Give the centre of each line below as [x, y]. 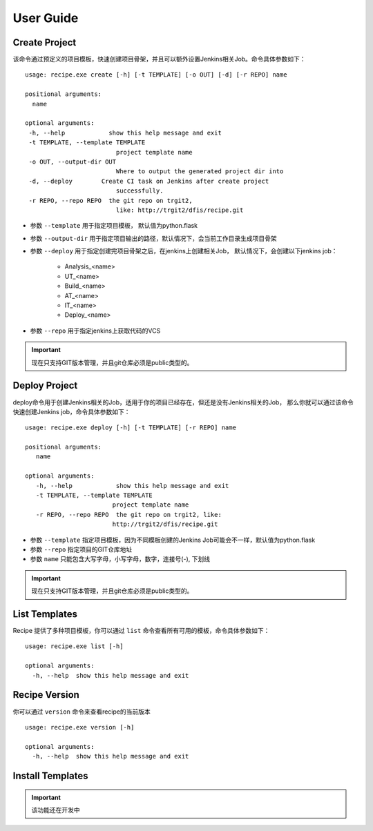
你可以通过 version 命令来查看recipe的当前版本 [82, 712]
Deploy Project [45, 385]
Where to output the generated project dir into [200, 172]
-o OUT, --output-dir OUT [73, 162]
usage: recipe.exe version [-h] [80, 727]
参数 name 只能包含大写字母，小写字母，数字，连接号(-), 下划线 [120, 559]
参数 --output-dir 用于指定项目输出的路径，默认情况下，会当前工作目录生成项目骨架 [154, 238]
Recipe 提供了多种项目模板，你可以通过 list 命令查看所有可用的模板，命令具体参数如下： [141, 631]
